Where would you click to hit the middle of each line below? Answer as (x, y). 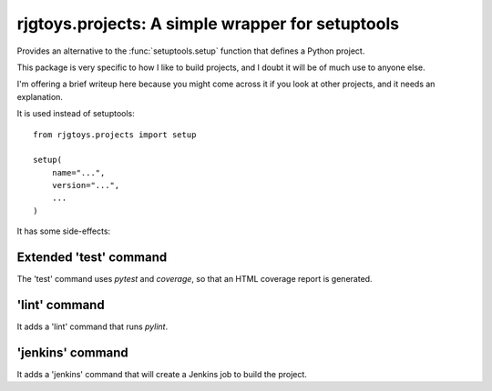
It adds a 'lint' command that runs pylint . (92, 326)
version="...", (86, 185)
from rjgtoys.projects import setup (115, 135)
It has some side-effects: (64, 231)
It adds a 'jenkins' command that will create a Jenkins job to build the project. (162, 374)
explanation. (40, 96)
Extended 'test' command (92, 258)
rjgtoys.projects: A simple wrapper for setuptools (208, 24)
